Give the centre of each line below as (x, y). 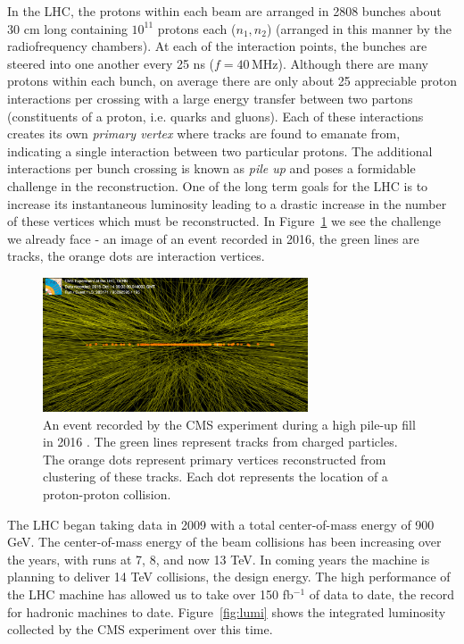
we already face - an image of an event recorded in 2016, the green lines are (213, 238)
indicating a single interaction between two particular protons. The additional (220, 151)
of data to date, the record (382, 594)
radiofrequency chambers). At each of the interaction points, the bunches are (217, 46)
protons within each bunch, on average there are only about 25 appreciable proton (232, 81)
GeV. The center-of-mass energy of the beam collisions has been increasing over (224, 542)
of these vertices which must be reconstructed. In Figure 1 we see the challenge (224, 221)
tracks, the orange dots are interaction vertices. (136, 256)
